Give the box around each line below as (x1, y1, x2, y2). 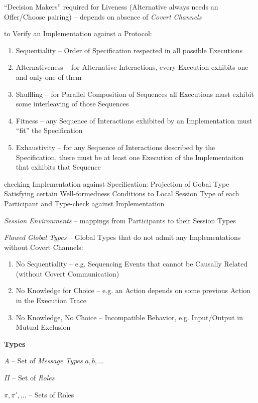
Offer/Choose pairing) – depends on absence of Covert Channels (4, 11, 202, 22)
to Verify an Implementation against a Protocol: (4, 28, 152, 39)
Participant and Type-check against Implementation (4, 198, 165, 208)
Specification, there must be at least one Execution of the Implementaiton (16, 152, 244, 162)
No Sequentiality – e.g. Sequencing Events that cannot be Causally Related (16, 258, 248, 269)
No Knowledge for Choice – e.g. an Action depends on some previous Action (16, 285, 251, 296)
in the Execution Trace (16, 295, 87, 306)
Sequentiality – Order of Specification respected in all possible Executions (16, 45, 243, 55)
